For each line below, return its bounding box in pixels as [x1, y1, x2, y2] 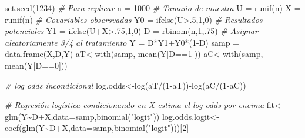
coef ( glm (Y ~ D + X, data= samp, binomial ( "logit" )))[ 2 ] [5, 122, 189, 134]
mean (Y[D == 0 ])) [5, 59, 68, 71]
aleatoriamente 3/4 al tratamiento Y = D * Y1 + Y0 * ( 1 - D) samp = [5, 36, 240, 48]
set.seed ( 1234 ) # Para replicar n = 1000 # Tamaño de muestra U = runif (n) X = [5, 2, 301, 14]
